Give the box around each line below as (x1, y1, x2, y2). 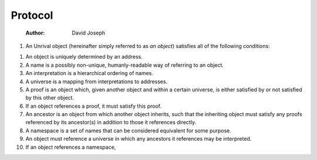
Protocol (11, 9, 53, 22)
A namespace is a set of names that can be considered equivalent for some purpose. (25, 127, 232, 134)
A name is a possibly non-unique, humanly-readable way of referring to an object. (25, 62, 224, 69)
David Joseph (72, 29, 106, 36)
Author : (25, 29, 45, 36)
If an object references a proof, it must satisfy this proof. (25, 103, 161, 110)
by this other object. (25, 94, 75, 101)
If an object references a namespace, (25, 144, 116, 151)
